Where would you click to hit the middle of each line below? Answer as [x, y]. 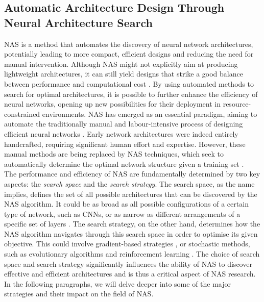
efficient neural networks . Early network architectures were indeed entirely [121, 133]
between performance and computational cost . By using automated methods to [129, 83]
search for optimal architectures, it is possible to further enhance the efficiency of [131, 94]
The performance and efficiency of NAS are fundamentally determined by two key [132, 174]
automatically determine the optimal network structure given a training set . [124, 163]
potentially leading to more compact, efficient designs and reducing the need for [129, 54]
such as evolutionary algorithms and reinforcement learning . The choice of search [132, 254]
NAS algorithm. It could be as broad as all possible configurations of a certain [126, 204]
